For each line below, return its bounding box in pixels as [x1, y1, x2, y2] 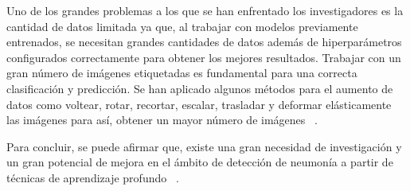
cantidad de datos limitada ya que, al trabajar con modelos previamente [6, 18, 358, 34]
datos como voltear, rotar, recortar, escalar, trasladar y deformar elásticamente [6, 95, 392, 112]
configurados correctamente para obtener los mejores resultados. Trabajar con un [6, 49, 401, 65]
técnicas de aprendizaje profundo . [6, 169, 179, 185]
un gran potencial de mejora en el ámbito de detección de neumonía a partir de [6, 154, 393, 170]
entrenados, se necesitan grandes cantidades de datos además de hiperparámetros [6, 33, 402, 50]
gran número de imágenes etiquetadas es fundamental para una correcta [6, 64, 357, 81]
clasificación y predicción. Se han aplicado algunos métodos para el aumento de [6, 80, 393, 96]
